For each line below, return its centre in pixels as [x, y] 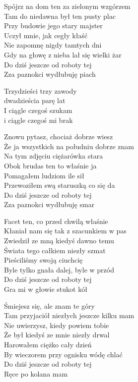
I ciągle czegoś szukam [38, 110]
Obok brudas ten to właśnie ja [50, 165]
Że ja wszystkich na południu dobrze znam [69, 146]
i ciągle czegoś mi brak [38, 120]
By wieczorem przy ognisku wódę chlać [63, 354]
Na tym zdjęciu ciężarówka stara [54, 156]
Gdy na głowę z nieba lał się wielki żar [63, 54]
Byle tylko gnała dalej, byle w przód [59, 269]
